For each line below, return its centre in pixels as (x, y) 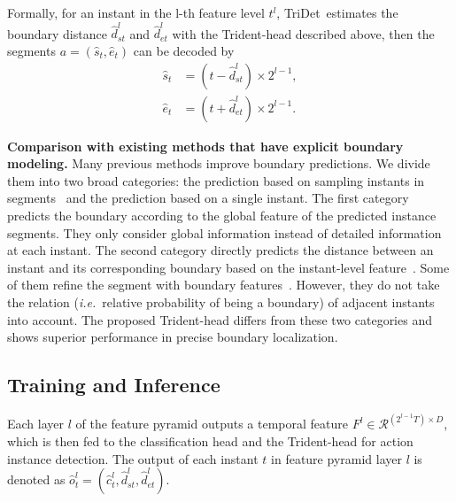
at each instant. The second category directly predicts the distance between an (220, 250)
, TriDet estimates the (337, 12)
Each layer (36, 424)
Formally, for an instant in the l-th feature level (136, 12)
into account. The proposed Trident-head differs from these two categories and (220, 319)
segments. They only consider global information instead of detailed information (224, 232)
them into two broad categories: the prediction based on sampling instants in (216, 180)
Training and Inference (114, 385)
